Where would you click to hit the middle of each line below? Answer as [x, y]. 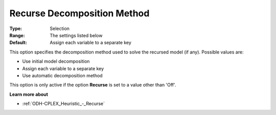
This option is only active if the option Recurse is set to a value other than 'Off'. [93, 85]
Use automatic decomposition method [62, 75]
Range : [17, 35]
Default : [18, 43]
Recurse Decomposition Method [79, 13]
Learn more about [29, 94]
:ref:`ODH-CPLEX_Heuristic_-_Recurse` [63, 104]
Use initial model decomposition [56, 62]
